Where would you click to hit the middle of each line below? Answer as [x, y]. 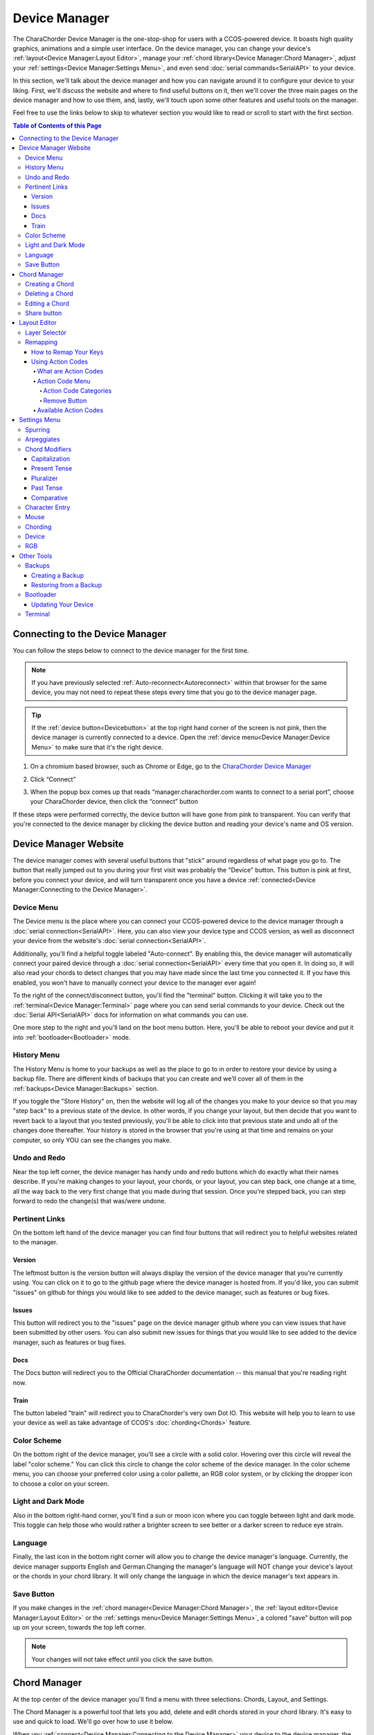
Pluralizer [45, 478]
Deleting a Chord [49, 294]
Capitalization [51, 459]
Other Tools [36, 556]
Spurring [37, 430]
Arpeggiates [43, 439]
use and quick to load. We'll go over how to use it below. [93, 1722]
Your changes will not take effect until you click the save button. [123, 1659]
